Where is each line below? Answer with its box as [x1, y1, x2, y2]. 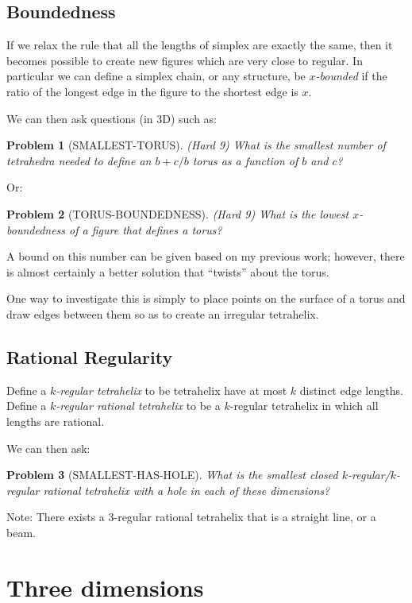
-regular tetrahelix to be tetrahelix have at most [56, 381, 287, 398]
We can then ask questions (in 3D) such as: [6, 110, 218, 126]
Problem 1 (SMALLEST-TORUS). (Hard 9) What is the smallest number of [6, 137, 386, 153]
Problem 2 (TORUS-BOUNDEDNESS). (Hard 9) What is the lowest [6, 205, 349, 222]
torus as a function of [192, 152, 298, 168]
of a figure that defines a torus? [69, 221, 222, 238]
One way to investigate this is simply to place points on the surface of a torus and [6, 290, 406, 307]
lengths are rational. [6, 412, 105, 429]
